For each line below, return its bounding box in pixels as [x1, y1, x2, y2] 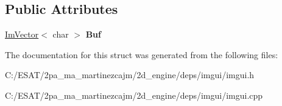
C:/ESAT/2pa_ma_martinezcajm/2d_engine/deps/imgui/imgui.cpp [5, 88, 263, 101]
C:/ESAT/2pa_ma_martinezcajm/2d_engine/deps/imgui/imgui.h [5, 68, 255, 81]
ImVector [5, 28, 39, 41]
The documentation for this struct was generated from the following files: [5, 48, 278, 61]
